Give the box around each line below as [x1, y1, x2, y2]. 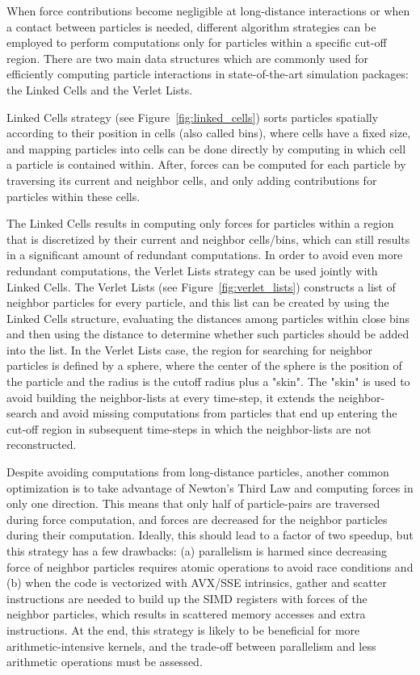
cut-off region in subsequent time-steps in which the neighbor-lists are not [6, 420, 372, 437]
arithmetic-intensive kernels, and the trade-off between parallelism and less [6, 637, 376, 654]
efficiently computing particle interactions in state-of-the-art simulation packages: [6, 65, 409, 82]
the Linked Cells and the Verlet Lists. [6, 81, 193, 98]
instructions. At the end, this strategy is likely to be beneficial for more [6, 621, 360, 638]
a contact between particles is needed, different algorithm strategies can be [6, 18, 376, 35]
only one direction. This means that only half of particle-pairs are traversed [6, 495, 380, 512]
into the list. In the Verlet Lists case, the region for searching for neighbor [6, 341, 373, 358]
